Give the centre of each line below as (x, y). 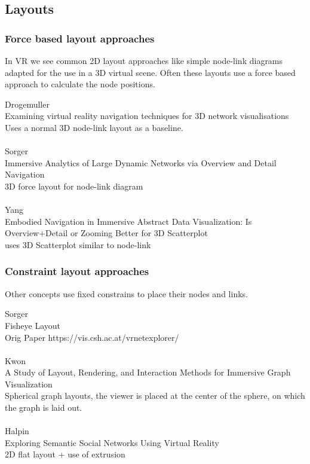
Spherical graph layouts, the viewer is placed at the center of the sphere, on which (155, 396)
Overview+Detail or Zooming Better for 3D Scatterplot (106, 233)
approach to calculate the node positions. (80, 84)
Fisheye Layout (33, 325)
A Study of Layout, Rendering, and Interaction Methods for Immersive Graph (148, 372)
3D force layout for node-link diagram (74, 186)
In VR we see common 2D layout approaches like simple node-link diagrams (144, 60)
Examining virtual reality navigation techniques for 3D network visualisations (147, 116)
